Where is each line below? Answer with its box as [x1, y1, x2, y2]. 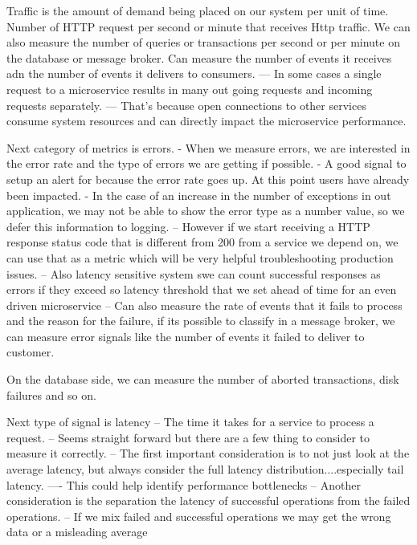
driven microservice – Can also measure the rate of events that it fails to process [6, 296, 403, 313]
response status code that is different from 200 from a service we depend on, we [6, 234, 399, 250]
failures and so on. [6, 386, 96, 403]
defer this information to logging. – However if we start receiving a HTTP [6, 218, 370, 234]
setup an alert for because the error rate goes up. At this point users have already [6, 170, 410, 187]
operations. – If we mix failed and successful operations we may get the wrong [6, 507, 391, 524]
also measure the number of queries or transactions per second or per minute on [6, 34, 400, 51]
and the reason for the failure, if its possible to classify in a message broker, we [6, 312, 395, 329]
